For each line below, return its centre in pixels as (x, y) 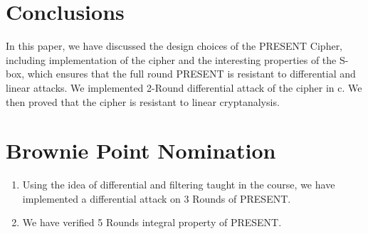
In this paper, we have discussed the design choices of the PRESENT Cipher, (174, 46)
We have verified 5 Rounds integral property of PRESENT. (152, 222)
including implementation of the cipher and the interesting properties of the (171, 59)
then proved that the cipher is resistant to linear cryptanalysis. (143, 101)
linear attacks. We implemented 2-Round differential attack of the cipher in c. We (184, 87)
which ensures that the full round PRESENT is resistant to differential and (191, 74)
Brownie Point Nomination (141, 150)
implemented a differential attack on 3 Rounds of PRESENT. (157, 198)
